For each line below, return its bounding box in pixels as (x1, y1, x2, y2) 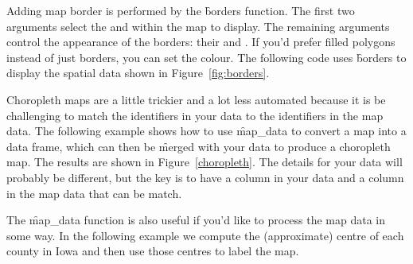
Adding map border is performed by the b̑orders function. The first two (6, 2, 355, 18)
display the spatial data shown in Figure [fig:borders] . (6, 64, 270, 81)
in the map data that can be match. (6, 184, 182, 201)
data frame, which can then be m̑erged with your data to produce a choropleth (6, 138, 391, 154)
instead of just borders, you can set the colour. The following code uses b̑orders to (6, 49, 407, 65)
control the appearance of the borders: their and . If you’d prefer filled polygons (6, 33, 395, 50)
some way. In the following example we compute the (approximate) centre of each (6, 227, 404, 243)
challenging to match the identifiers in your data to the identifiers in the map (6, 107, 384, 123)
